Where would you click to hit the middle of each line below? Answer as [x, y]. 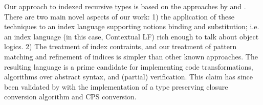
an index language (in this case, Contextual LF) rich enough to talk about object [131, 36]
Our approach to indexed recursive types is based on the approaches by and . [125, 6]
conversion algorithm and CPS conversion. [70, 97]
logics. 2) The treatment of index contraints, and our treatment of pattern [120, 46]
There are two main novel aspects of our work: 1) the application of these [119, 16]
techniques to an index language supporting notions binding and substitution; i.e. [132, 26]
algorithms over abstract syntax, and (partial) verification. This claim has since [128, 77]
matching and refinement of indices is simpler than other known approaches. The [131, 56]
